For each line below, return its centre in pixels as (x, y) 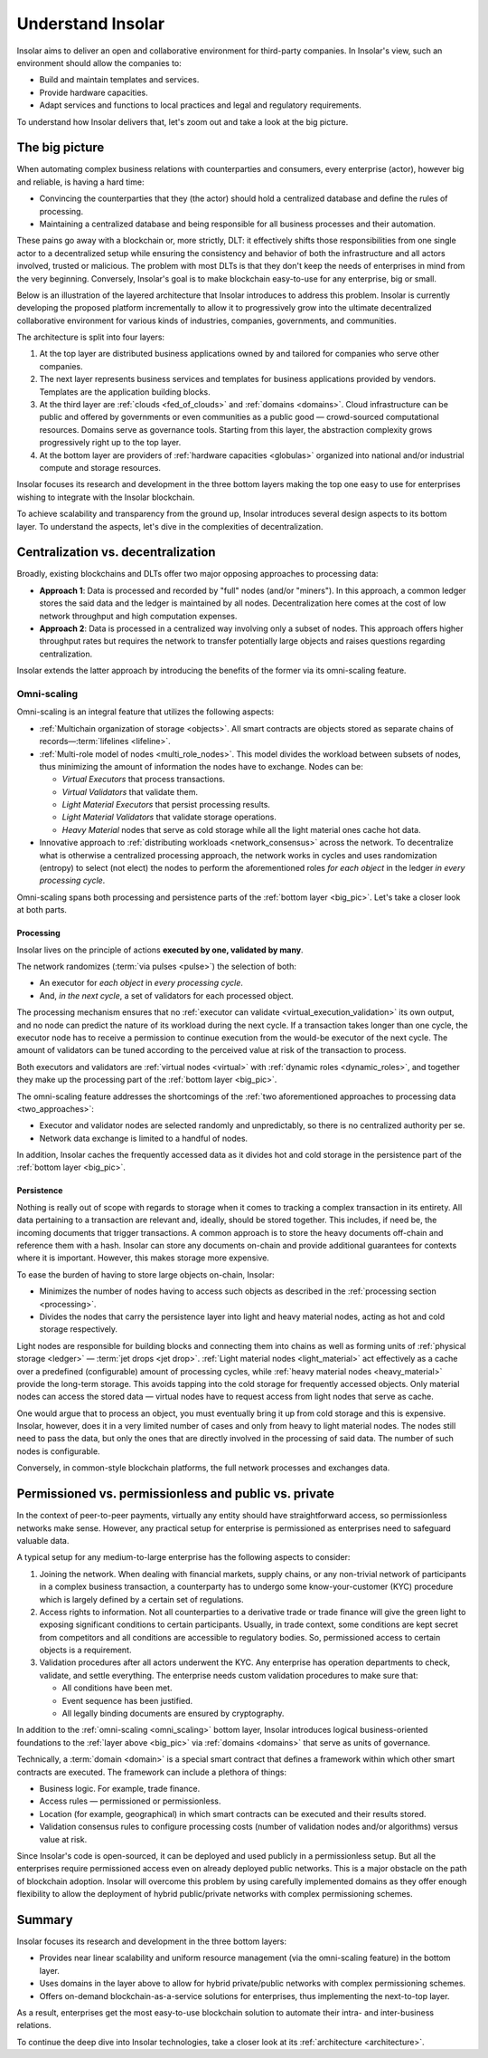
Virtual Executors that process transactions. (144, 780)
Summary (45, 1919)
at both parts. (42, 910)
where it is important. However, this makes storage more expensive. (143, 1258)
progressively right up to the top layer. (110, 443)
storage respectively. (78, 1329)
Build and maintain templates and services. (119, 80)
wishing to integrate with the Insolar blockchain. (106, 497)
